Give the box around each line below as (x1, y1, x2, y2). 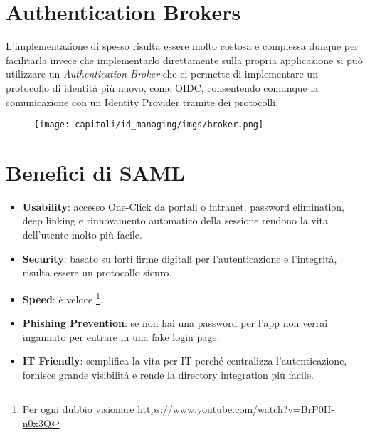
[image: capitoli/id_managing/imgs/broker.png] (34, 120, 264, 130)
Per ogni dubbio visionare (22, 402, 134, 416)
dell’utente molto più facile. (22, 227, 142, 242)
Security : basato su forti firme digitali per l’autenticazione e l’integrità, (22, 251, 337, 266)
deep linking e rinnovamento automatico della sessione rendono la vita (22, 213, 329, 228)
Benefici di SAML (6, 157, 185, 187)
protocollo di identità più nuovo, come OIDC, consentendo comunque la (6, 80, 319, 95)
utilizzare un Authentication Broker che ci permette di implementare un (6, 66, 318, 81)
